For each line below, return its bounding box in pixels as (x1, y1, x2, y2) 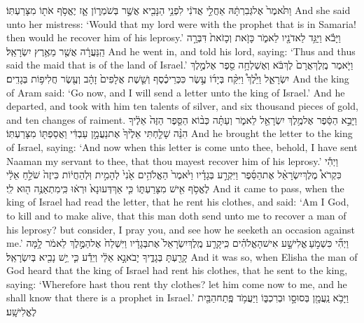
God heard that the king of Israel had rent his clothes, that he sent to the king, (6, 263, 348, 278)
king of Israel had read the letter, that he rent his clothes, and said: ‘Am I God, (6, 194, 349, 209)
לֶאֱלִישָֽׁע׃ (6, 304, 37, 319)
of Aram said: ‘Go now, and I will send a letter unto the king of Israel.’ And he (6, 85, 345, 99)
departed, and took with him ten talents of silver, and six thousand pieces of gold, (6, 99, 358, 113)
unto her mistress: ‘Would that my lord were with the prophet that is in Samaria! (6, 16, 356, 31)
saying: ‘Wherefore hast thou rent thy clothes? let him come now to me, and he (6, 276, 347, 291)
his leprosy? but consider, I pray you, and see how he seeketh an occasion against (6, 222, 356, 236)
